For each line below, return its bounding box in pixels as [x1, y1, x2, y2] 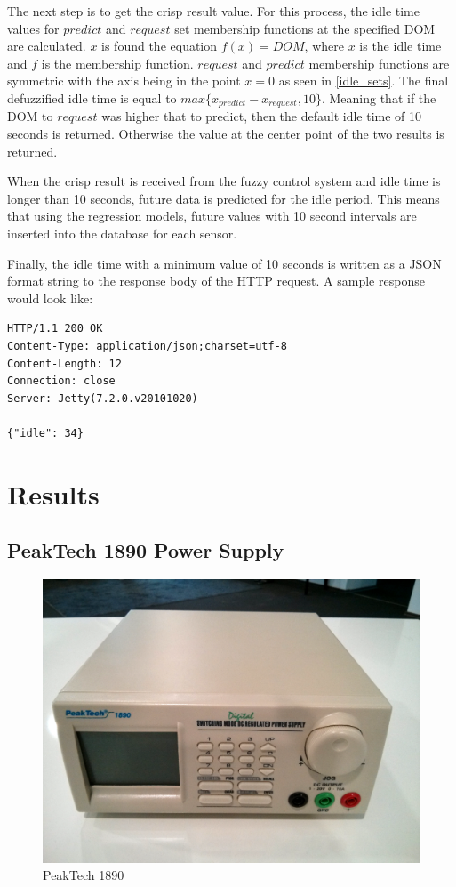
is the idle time [359, 36, 442, 55]
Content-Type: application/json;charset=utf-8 [7, 339, 287, 352]
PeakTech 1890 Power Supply [7, 536, 284, 564]
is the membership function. [41, 53, 194, 72]
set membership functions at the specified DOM [174, 19, 436, 37]
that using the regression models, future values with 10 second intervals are [7, 206, 417, 225]
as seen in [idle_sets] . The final [278, 71, 449, 90]
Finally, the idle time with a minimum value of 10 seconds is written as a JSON [7, 254, 442, 272]
